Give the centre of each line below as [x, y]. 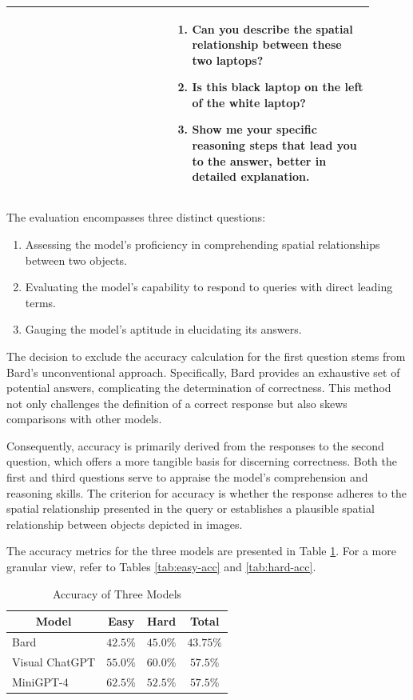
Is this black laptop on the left [278, 87]
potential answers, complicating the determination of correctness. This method [199, 388]
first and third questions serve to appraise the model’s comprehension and [187, 477]
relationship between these [267, 44]
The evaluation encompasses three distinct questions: [136, 217]
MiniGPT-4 [40, 681]
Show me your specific [254, 129]
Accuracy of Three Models [117, 593]
